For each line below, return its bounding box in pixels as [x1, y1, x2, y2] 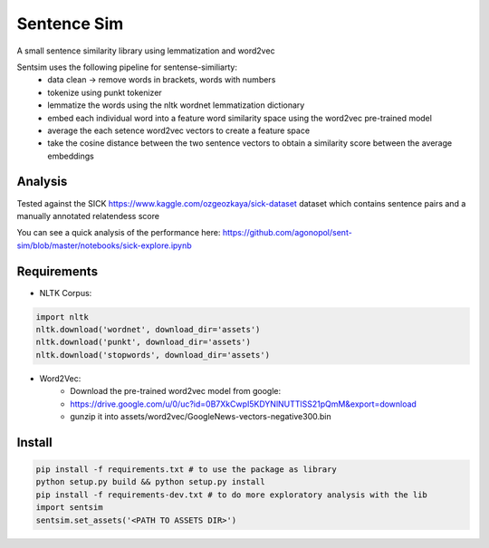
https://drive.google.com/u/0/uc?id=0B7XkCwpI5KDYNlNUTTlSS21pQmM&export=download [70, 399, 417, 409]
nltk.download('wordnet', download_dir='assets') [35, 324, 261, 335]
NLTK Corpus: [39, 287, 92, 298]
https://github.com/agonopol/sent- [222, 227, 352, 238]
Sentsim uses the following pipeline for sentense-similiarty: [16, 62, 237, 72]
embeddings [47, 150, 94, 161]
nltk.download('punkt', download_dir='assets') [35, 337, 251, 348]
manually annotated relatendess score [16, 210, 160, 221]
